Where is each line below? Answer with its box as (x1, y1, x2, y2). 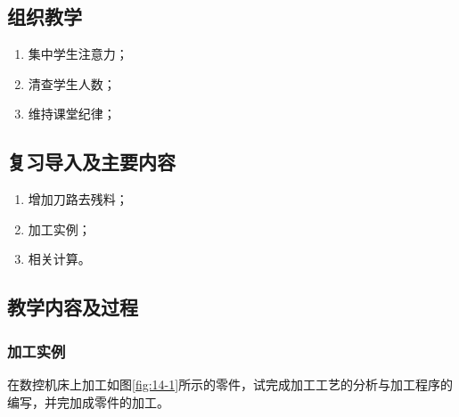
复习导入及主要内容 (7, 148, 176, 176)
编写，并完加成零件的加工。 (7, 392, 169, 411)
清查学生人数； (28, 74, 116, 93)
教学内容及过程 (7, 293, 138, 321)
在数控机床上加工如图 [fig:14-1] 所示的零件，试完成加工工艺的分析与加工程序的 (7, 374, 454, 393)
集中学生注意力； (28, 45, 128, 63)
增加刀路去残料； (28, 190, 128, 208)
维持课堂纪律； (28, 104, 116, 123)
